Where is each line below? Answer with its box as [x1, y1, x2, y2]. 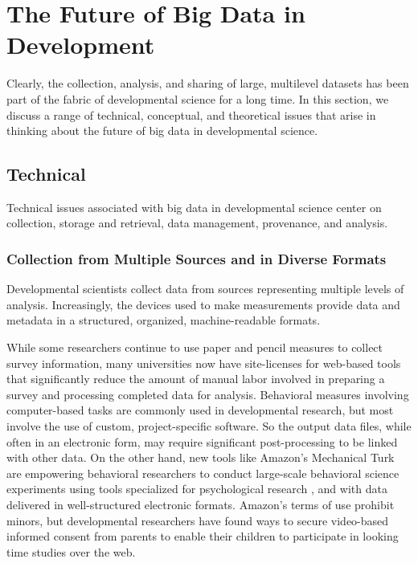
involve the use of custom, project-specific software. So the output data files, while [6, 418, 412, 434]
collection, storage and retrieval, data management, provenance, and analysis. [6, 214, 388, 231]
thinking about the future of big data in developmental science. [6, 122, 318, 139]
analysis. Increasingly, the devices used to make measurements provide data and [6, 296, 400, 312]
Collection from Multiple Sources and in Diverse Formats [6, 249, 387, 268]
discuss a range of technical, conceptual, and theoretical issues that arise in [6, 106, 376, 123]
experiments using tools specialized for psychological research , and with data [6, 480, 387, 497]
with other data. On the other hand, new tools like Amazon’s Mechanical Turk [6, 449, 395, 466]
